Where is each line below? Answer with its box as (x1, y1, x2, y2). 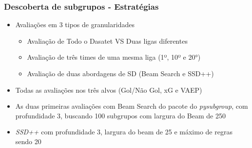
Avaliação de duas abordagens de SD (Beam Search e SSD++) (27, 68, 214, 78)
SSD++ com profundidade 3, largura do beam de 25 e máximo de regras (15, 127, 233, 137)
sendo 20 (15, 136, 41, 146)
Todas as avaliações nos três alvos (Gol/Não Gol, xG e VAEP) (15, 84, 202, 95)
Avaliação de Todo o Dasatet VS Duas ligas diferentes (27, 35, 188, 46)
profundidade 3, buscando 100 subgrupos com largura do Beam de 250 (15, 110, 226, 120)
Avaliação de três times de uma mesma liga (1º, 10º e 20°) (27, 52, 201, 62)
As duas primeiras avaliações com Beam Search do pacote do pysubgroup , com (15, 101, 248, 111)
